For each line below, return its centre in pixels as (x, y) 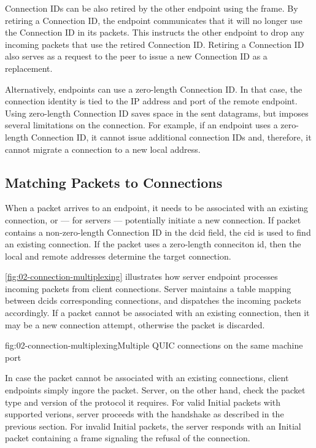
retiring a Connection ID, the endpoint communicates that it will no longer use (154, 20)
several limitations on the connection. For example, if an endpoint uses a (141, 125)
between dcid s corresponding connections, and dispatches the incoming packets (153, 300)
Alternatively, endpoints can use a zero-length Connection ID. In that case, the (154, 89)
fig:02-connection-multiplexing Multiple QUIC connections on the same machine (154, 345)
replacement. (29, 68)
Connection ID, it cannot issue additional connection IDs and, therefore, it (171, 137)
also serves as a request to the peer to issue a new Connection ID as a (136, 56)
